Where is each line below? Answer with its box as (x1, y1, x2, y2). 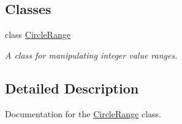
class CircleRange (5, 28, 70, 41)
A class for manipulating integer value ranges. (5, 48, 178, 61)
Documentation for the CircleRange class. (5, 107, 161, 120)
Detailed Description (5, 78, 139, 97)
